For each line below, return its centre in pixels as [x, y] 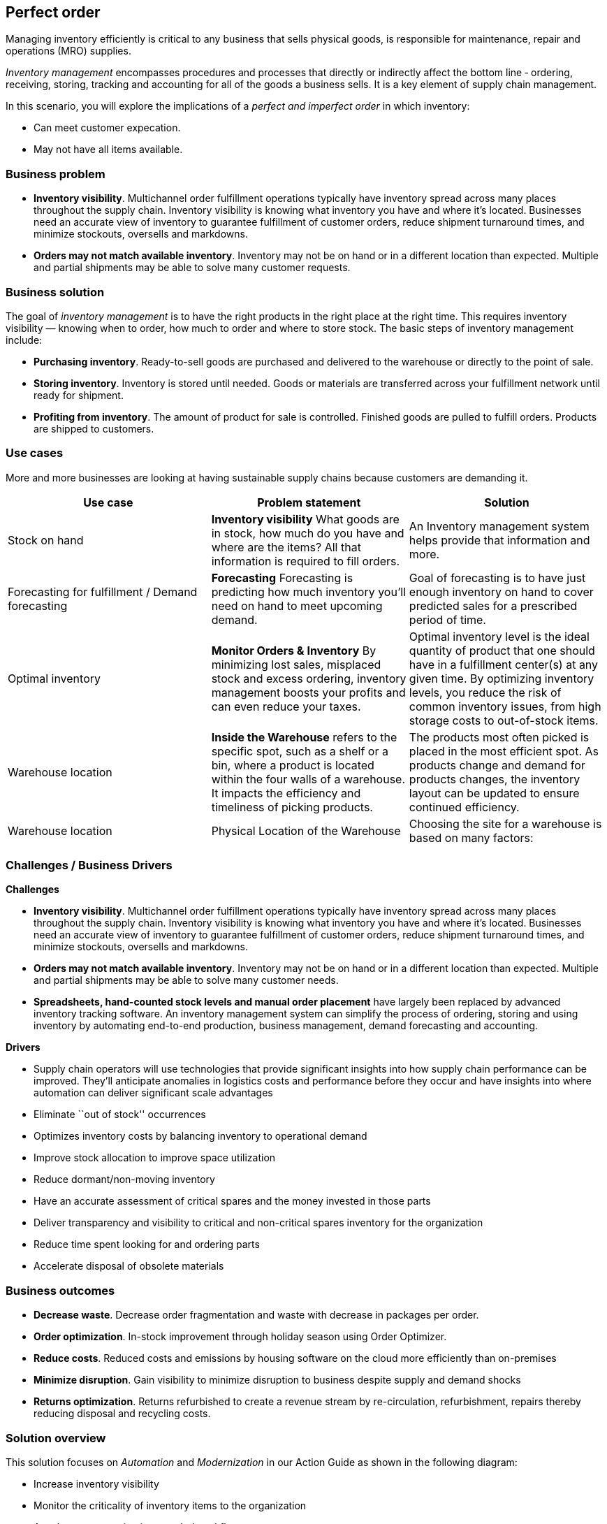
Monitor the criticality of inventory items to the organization [170, 1505]
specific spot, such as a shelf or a [300, 751]
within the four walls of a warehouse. [308, 779]
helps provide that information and [499, 540]
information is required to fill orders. [306, 561]
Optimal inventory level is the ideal [499, 636]
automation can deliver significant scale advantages [153, 1093]
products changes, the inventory [495, 779]
